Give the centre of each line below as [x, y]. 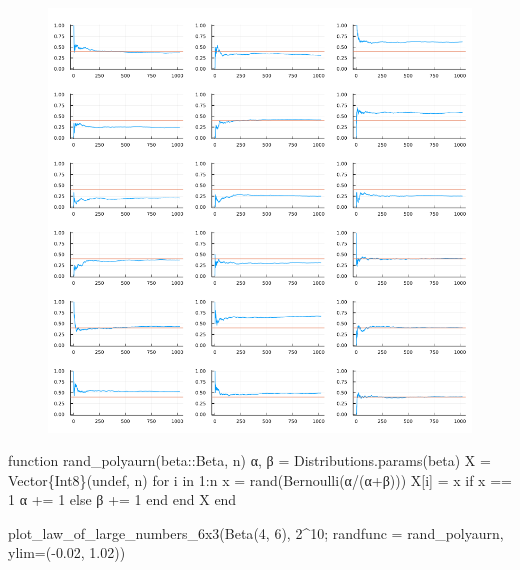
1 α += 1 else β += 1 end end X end [122, 499]
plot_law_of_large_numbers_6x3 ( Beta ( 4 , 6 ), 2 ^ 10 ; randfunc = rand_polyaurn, [256, 532]
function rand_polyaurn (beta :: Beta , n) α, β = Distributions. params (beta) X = [249, 460]
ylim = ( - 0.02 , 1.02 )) [67, 552]
